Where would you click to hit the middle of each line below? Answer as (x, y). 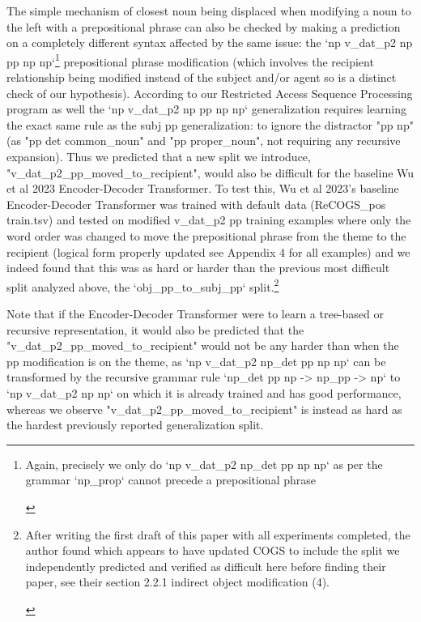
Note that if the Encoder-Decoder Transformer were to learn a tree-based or (195, 313)
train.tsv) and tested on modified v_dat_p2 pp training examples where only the (209, 220)
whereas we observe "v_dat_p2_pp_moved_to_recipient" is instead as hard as (204, 409)
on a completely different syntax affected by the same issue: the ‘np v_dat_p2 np (210, 43)
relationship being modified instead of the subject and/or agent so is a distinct (202, 77)
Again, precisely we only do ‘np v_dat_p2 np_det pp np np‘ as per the (204, 464)
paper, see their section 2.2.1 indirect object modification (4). (177, 582)
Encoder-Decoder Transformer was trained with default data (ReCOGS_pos (196, 204)
